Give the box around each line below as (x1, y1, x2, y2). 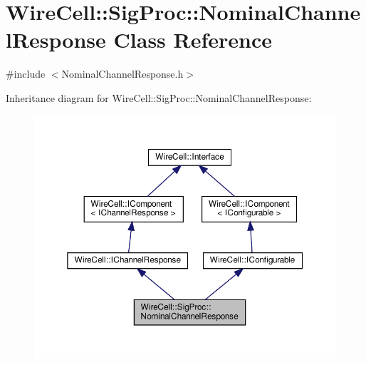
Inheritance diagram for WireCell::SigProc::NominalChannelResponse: (6, 90, 312, 105)
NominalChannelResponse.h (61, 66, 184, 81)
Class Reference (113, 25, 273, 54)
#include (6, 66, 46, 81)
